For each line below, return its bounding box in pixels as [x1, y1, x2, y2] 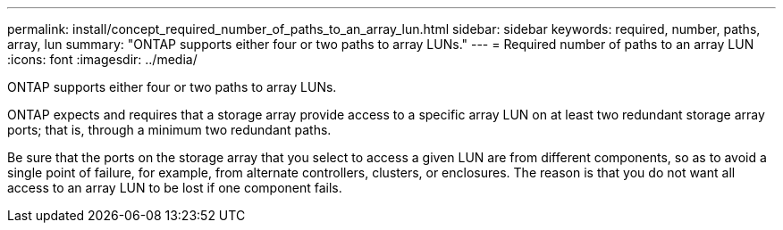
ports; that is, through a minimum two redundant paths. [7, 122, 332, 137]
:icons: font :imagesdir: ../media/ [7, 52, 198, 67]
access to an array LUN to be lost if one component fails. [7, 180, 342, 195]
